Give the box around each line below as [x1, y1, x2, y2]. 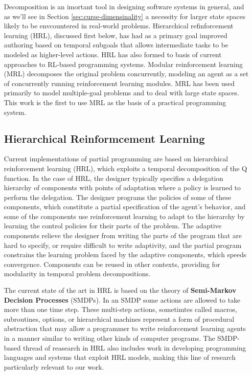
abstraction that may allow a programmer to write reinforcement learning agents [4, 323, 246, 333]
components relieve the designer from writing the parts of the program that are [4, 230, 242, 241]
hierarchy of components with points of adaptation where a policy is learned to [4, 182, 241, 193]
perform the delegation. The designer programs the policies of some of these [4, 192, 231, 202]
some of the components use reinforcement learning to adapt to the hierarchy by [4, 211, 245, 221]
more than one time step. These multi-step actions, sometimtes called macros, [4, 304, 237, 314]
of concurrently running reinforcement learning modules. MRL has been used [4, 78, 235, 88]
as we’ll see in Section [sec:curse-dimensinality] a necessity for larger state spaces [4, 11, 246, 21]
